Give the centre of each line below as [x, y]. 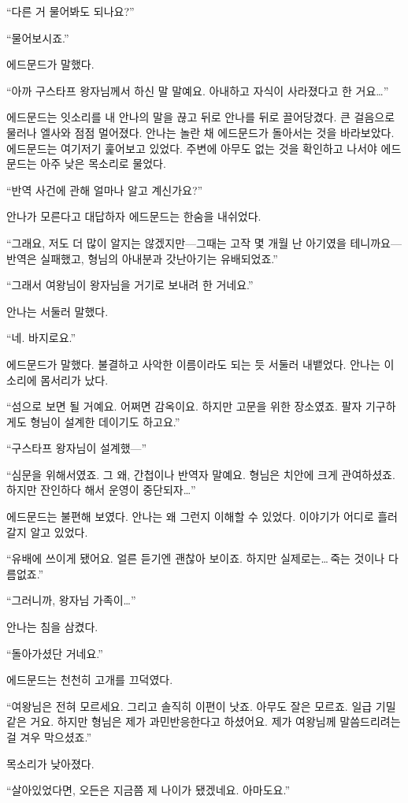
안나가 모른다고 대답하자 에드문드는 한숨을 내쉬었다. [134, 216]
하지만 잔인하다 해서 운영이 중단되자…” [101, 490]
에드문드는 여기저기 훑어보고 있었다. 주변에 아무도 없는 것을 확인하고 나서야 [192, 148]
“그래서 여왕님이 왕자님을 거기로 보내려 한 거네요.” [130, 285]
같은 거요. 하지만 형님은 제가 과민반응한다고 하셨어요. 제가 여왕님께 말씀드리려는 [204, 721]
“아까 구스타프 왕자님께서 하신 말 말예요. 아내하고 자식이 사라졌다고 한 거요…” [198, 90]
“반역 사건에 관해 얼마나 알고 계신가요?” [105, 190]
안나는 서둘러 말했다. [57, 311]
